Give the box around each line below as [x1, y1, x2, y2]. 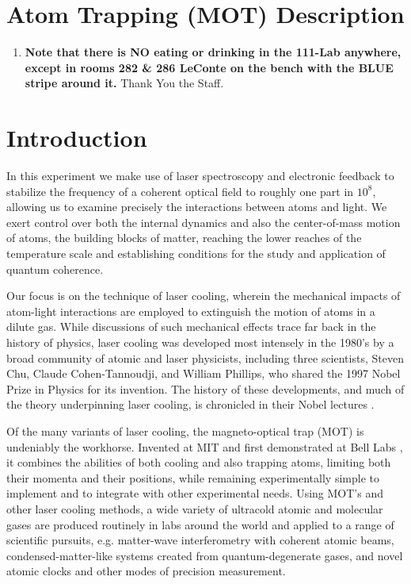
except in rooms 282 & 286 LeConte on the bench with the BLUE [25, 59, 394, 75]
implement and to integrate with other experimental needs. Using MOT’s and [6, 485, 383, 501]
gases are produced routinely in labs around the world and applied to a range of [6, 516, 394, 532]
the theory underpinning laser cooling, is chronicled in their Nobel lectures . [6, 396, 375, 413]
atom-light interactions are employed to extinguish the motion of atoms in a [6, 302, 375, 319]
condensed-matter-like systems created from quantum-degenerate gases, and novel [6, 547, 403, 563]
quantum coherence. [6, 260, 104, 277]
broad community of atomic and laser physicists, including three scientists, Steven [6, 349, 404, 366]
